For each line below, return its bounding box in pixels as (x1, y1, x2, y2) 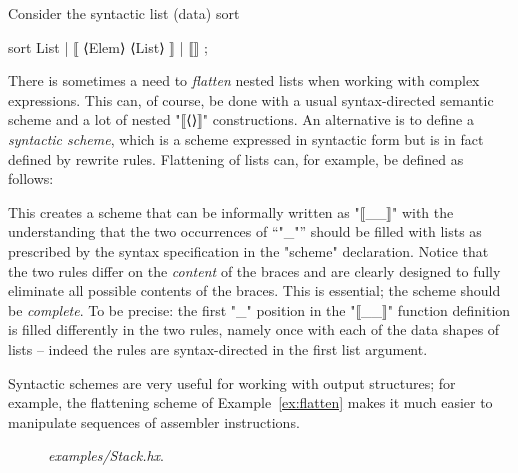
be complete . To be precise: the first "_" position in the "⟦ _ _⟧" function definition (8, 299, 511, 320)
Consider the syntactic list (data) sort (8, 3, 240, 23)
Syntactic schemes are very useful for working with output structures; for (8, 372, 456, 393)
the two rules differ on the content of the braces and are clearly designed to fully (8, 260, 501, 281)
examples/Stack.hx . (48, 445, 165, 466)
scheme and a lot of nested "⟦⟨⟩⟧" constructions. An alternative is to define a (8, 109, 474, 130)
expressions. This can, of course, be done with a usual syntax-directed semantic (8, 89, 494, 110)
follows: (8, 168, 54, 189)
